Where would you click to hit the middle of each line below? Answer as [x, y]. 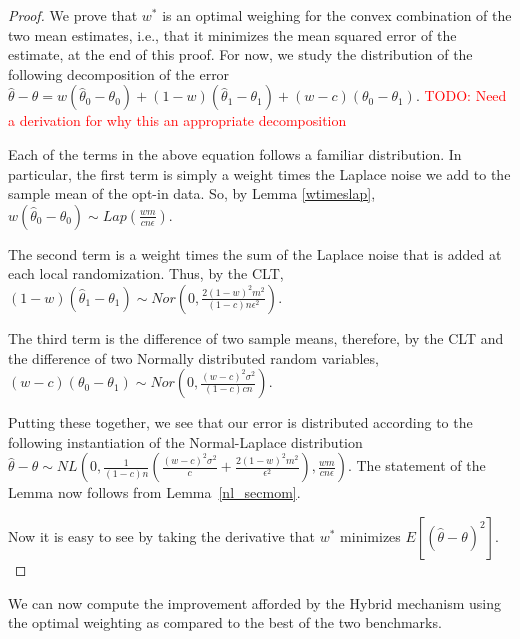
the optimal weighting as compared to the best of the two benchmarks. [225, 622]
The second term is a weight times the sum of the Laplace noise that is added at [255, 253]
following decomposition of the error [119, 73]
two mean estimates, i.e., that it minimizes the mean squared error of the [232, 34]
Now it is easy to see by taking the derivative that [162, 535]
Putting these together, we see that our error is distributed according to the [240, 422]
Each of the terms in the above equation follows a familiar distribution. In [235, 153]
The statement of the [421, 465]
